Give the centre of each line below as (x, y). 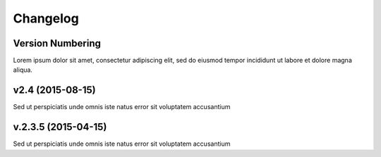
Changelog (46, 18)
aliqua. (23, 70)
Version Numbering (57, 43)
